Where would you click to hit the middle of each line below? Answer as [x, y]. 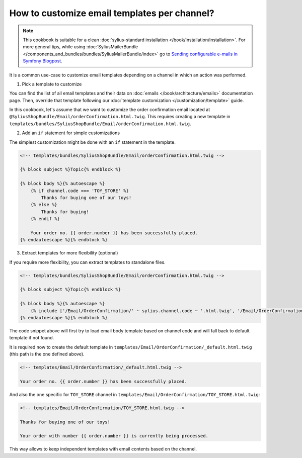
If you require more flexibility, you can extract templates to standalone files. [87, 262]
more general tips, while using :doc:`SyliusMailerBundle [81, 47]
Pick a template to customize [52, 84]
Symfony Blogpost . [43, 61]
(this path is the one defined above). [47, 354]
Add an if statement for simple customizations [71, 133]
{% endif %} [45, 219]
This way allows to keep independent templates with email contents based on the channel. [103, 449]
